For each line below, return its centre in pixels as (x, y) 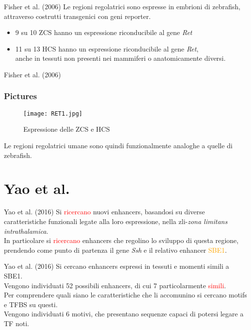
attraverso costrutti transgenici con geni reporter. (77, 16)
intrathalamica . (26, 231)
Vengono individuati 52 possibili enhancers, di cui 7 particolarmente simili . (115, 285)
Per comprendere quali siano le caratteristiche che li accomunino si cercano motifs (125, 295)
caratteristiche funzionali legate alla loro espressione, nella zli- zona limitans (116, 221)
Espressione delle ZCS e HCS (67, 129)
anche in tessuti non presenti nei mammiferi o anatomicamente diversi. (120, 58)
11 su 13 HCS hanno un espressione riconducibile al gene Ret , (107, 48)
